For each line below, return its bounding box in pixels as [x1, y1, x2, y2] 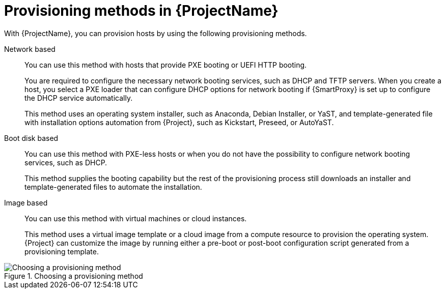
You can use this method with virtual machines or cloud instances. [24, 214, 247, 223]
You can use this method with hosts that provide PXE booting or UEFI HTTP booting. [24, 60, 307, 69]
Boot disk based [4, 133, 59, 142]
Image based [4, 198, 48, 207]
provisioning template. [24, 247, 99, 256]
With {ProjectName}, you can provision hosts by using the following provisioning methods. [4, 28, 307, 38]
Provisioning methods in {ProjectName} [4, 2, 279, 19]
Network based [4, 44, 55, 53]
